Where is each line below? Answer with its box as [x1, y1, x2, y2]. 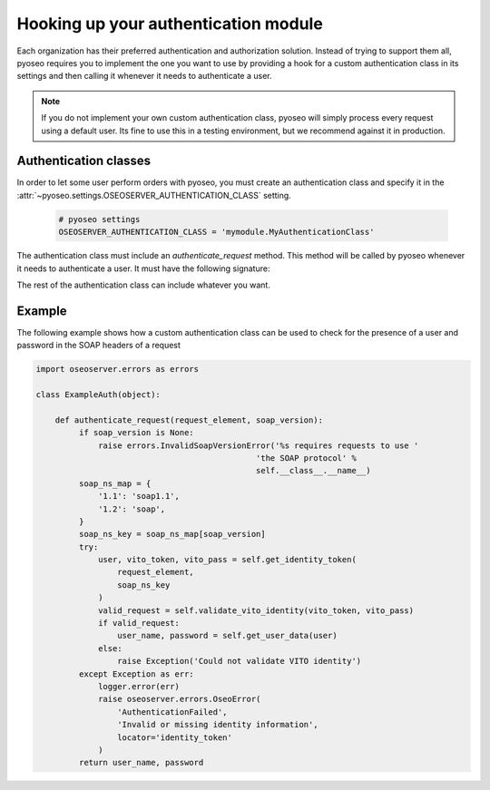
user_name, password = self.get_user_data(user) [116, 630, 338, 641]
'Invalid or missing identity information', [116, 719, 318, 730]
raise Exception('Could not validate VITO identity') [116, 656, 362, 667]
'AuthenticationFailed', [116, 707, 228, 717]
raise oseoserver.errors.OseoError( [98, 694, 261, 705]
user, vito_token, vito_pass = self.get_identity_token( [98, 554, 358, 565]
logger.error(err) [98, 681, 181, 691]
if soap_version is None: [78, 427, 194, 438]
